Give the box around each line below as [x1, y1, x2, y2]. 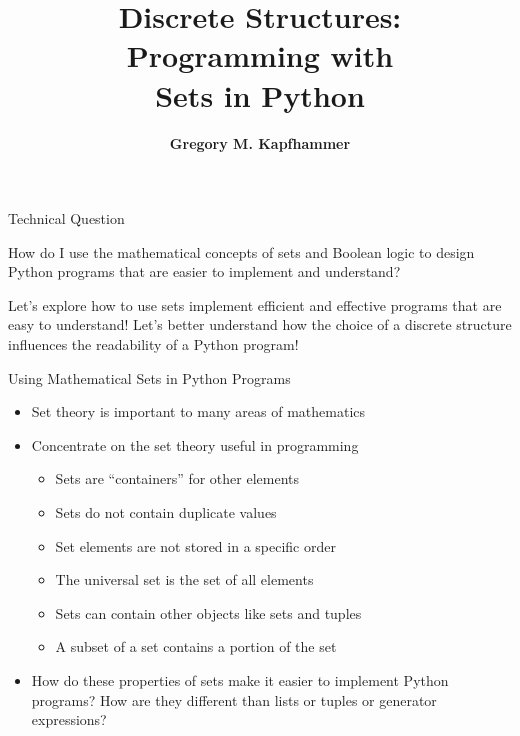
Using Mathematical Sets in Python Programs [8, 367, 291, 388]
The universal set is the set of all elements [55, 569, 314, 590]
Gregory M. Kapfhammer [169, 132, 351, 153]
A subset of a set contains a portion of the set [55, 636, 337, 657]
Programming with [126, 35, 394, 76]
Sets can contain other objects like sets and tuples [55, 602, 362, 623]
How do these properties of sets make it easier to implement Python [31, 670, 449, 690]
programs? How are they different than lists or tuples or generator [31, 689, 437, 710]
